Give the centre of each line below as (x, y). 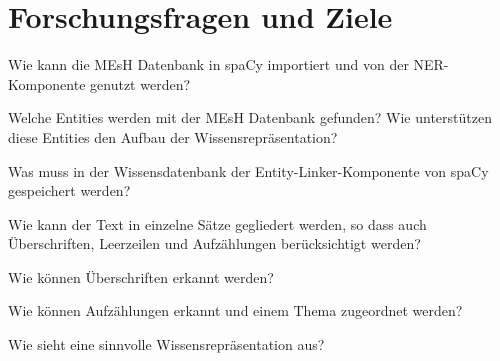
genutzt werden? (140, 83)
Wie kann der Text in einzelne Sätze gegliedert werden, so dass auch (217, 223)
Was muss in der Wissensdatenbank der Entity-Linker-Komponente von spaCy (248, 170)
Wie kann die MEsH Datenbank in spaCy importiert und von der (208, 64)
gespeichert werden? (69, 190)
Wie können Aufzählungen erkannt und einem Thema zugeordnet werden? (235, 310)
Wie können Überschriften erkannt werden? (141, 276)
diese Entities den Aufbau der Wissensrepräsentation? (173, 136)
